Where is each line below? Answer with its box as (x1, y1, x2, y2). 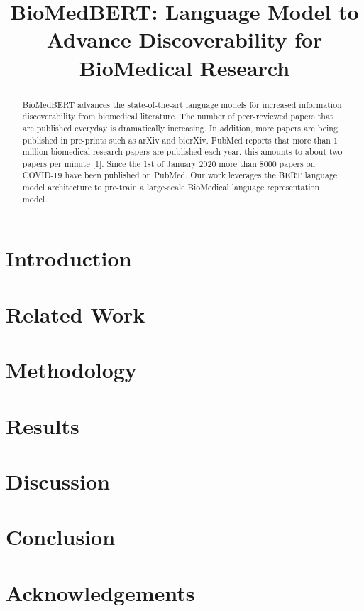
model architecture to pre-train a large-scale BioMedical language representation (22, 181, 320, 193)
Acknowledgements (6, 578, 195, 607)
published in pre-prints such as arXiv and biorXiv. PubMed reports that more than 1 (22, 134, 338, 146)
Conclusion (6, 522, 116, 551)
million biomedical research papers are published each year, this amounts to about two (22, 146, 343, 158)
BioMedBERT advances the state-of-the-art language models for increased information (22, 98, 342, 110)
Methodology (6, 355, 137, 384)
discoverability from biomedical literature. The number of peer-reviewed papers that (22, 110, 333, 122)
